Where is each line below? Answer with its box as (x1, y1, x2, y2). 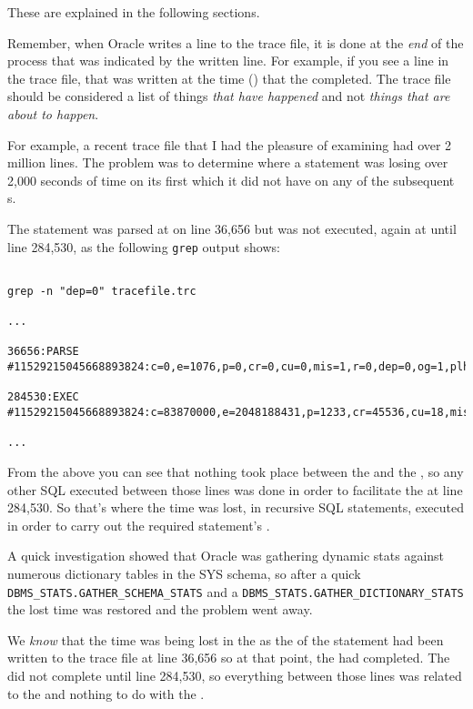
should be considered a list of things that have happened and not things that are (7, 86, 450, 106)
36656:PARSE (7, 345, 79, 359)
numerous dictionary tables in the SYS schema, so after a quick (7, 564, 361, 583)
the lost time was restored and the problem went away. (7, 600, 313, 619)
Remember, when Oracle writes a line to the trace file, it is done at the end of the (7, 33, 464, 52)
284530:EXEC (7, 390, 79, 404)
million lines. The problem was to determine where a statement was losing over (7, 153, 448, 172)
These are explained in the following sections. (7, 3, 260, 21)
